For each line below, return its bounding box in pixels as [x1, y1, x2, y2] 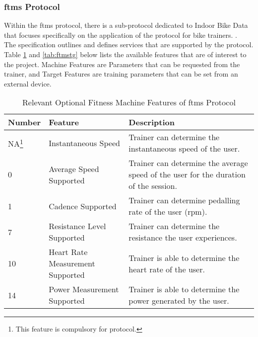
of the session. [129, 180, 177, 192]
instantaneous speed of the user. [129, 143, 240, 155]
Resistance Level [49, 220, 106, 232]
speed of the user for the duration [129, 168, 246, 180]
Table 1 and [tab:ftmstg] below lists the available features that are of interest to [4, 49, 247, 59]
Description [129, 116, 175, 128]
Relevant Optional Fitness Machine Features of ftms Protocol [22, 96, 236, 108]
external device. [4, 78, 52, 88]
